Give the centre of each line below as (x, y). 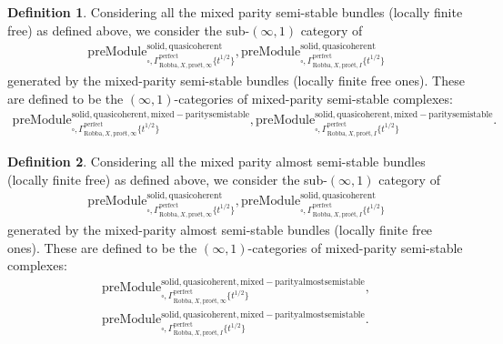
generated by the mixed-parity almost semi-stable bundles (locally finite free (220, 230)
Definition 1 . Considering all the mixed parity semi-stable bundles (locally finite (235, 12)
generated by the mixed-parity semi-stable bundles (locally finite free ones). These (236, 81)
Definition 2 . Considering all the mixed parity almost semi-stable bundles (216, 162)
